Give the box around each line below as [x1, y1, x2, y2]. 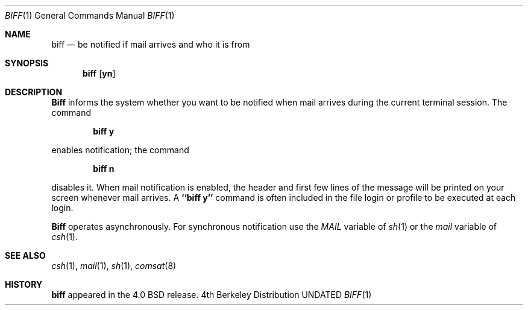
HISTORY [5, 279, 43, 289]
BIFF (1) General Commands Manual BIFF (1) [5, 10, 175, 21]
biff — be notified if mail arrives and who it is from [51, 39, 250, 49]
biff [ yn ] [83, 68, 116, 78]
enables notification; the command [51, 145, 189, 155]
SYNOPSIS [5, 58, 49, 68]
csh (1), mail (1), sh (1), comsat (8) [51, 261, 177, 271]
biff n [93, 163, 115, 174]
